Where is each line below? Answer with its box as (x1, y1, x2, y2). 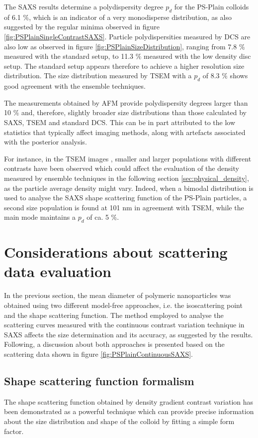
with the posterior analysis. (4, 137, 87, 147)
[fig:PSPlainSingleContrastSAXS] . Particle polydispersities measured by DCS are (4, 31, 251, 41)
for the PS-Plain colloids (174, 1, 249, 11)
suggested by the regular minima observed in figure (4, 21, 160, 32)
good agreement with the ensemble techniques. (4, 81, 146, 91)
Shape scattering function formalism (4, 373, 194, 388)
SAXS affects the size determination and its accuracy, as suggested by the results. (4, 329, 253, 339)
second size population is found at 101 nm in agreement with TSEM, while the (4, 202, 244, 212)
